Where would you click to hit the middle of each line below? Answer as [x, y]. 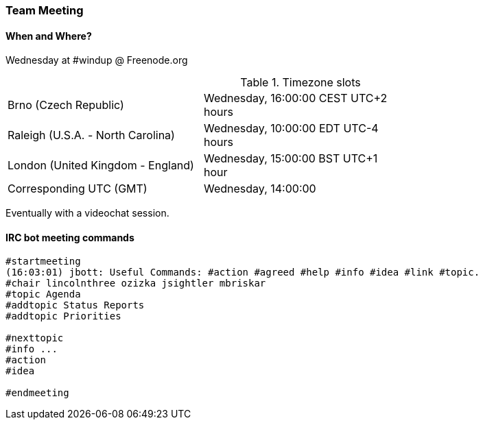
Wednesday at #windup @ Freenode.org [97, 60]
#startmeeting [43, 262]
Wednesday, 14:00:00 [260, 189]
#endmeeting [37, 393]
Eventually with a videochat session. [87, 213]
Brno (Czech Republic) [66, 105]
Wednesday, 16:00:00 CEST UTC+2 [295, 98]
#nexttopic [35, 338]
